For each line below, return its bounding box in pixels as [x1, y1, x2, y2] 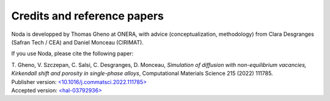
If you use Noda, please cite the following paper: [11, 50, 134, 57]
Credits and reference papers [11, 9, 164, 23]
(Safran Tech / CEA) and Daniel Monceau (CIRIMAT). [11, 38, 144, 46]
